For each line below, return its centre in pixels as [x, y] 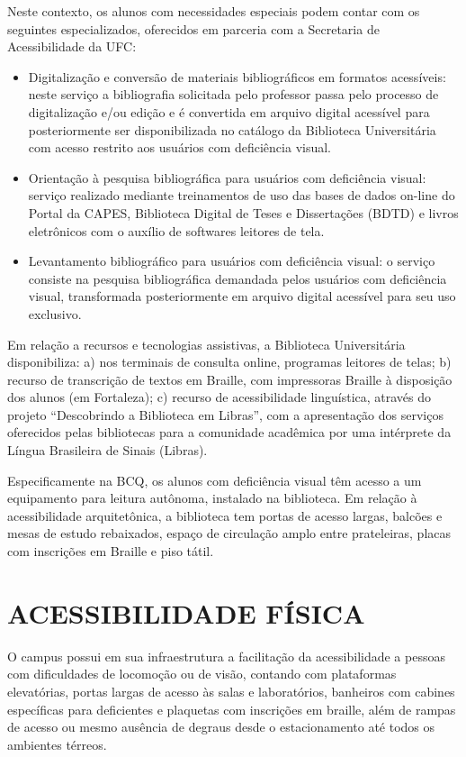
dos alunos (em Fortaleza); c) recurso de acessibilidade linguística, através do [220, 397]
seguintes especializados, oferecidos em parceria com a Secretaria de [193, 28]
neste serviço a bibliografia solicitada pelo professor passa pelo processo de [233, 94]
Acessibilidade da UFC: [72, 46]
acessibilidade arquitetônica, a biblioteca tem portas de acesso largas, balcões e [225, 515]
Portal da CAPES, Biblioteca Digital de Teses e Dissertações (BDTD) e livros [243, 212]
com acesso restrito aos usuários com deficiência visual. [180, 147]
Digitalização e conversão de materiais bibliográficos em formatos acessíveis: [237, 76]
